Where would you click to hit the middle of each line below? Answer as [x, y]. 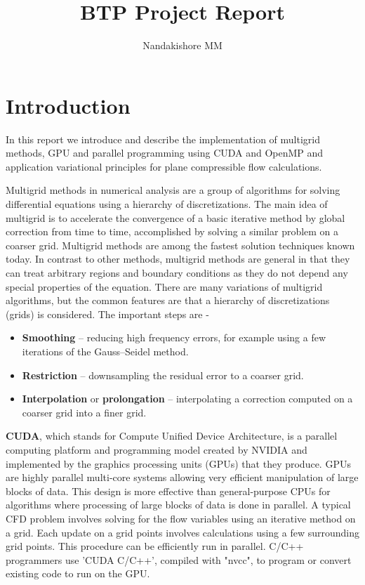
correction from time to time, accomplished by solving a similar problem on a [172, 231]
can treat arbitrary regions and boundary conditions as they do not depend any [177, 272]
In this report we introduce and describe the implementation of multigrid [163, 139]
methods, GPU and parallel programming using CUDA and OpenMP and [165, 153]
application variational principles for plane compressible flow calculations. [164, 166]
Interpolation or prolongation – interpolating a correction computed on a [187, 399]
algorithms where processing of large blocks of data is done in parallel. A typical [178, 505]
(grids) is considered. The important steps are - [107, 314]
